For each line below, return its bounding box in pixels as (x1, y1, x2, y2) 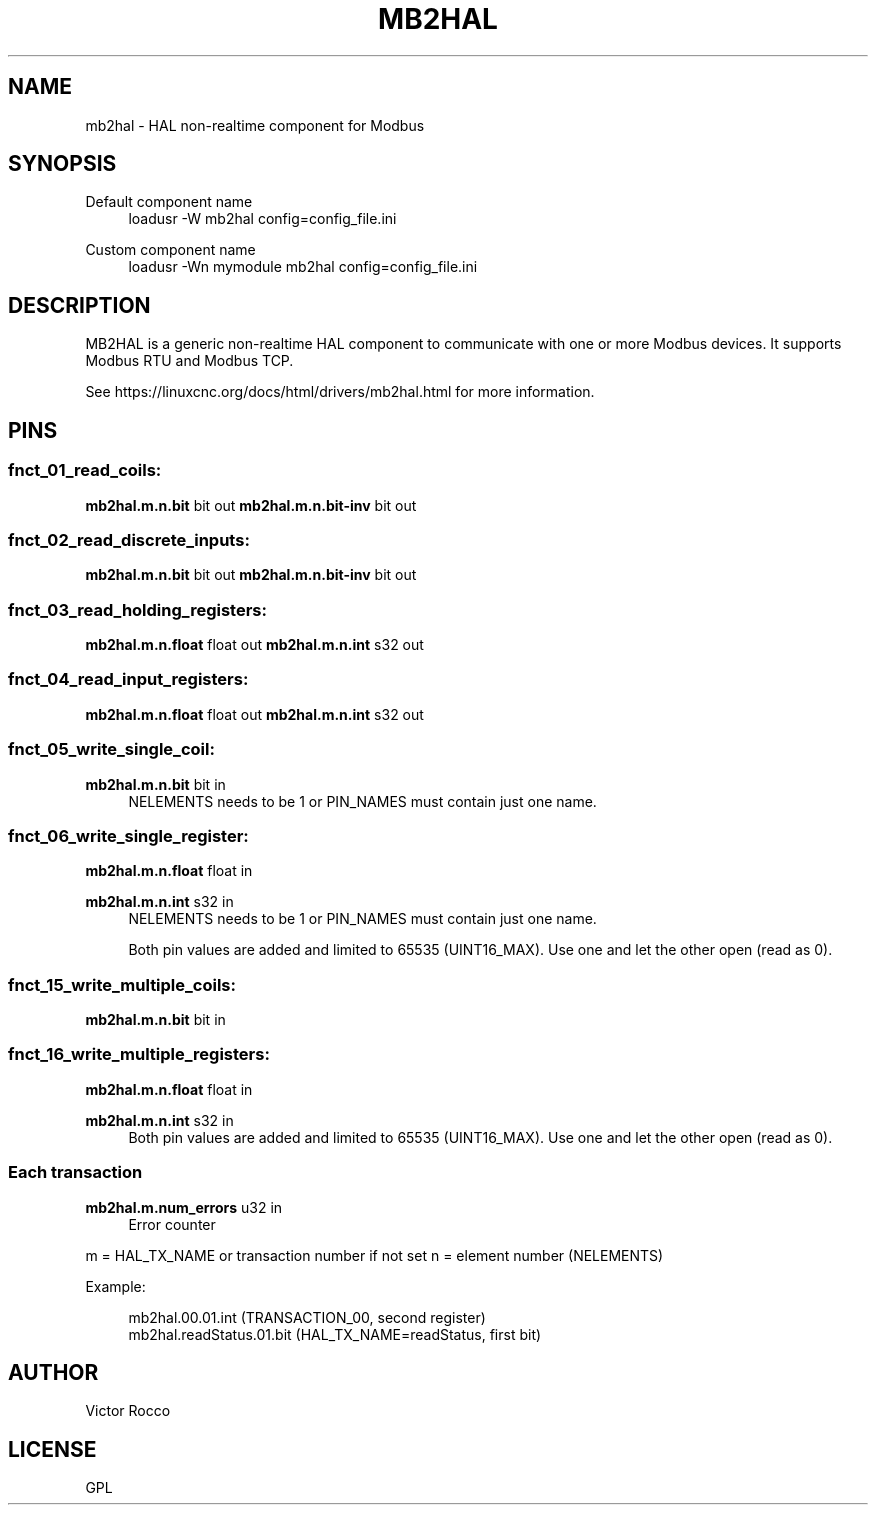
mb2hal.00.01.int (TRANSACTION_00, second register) (128, 1308, 486, 1326)
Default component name (85, 193, 253, 211)
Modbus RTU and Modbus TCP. (85, 352, 294, 370)
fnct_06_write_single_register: (8, 825, 249, 846)
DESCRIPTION (8, 292, 151, 318)
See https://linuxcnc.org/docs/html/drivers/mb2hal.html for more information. (85, 383, 595, 401)
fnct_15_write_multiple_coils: (8, 974, 236, 995)
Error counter (128, 1215, 216, 1233)
